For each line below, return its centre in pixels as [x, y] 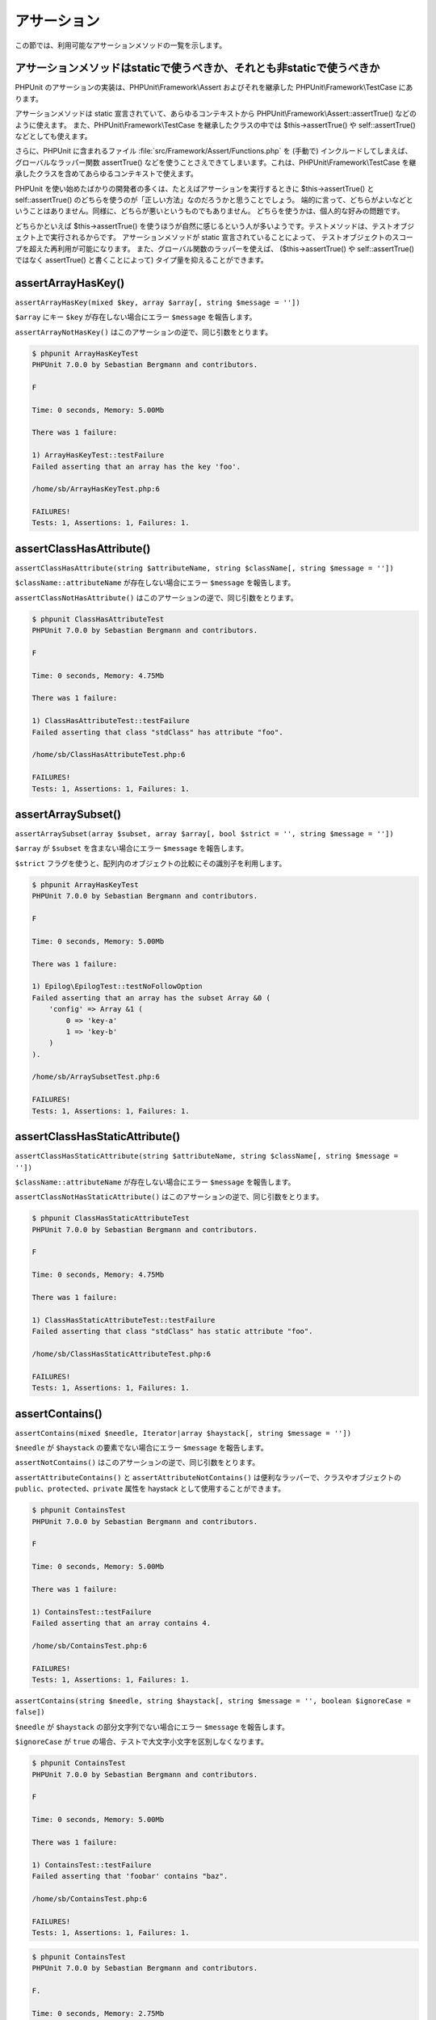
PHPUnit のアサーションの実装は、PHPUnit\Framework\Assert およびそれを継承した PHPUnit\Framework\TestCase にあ [214, 87]
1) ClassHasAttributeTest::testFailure [111, 721]
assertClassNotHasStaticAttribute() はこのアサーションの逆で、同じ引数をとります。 [169, 1197]
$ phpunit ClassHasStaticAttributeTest [111, 1218]
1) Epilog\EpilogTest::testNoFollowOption [117, 987]
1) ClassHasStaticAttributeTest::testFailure [124, 1320]
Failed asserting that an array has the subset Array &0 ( [151, 997]
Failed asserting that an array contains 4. [122, 1623]
